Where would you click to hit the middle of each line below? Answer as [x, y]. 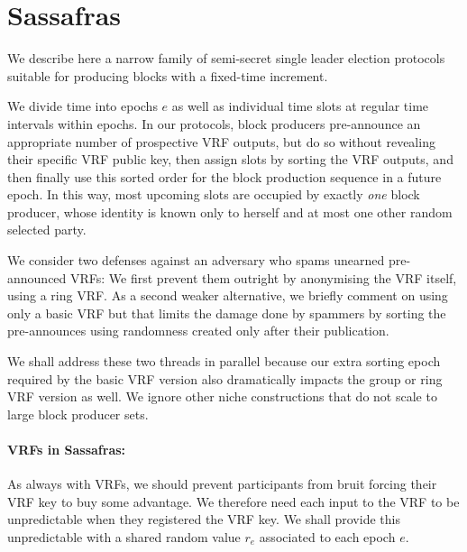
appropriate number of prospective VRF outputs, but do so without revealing [221, 141]
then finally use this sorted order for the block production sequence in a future [224, 176]
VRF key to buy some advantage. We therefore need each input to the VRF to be [233, 501]
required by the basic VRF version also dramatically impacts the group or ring [225, 378]
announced [37, 277]
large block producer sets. [78, 414]
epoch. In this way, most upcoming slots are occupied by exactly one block [214, 194]
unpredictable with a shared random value [124, 536]
